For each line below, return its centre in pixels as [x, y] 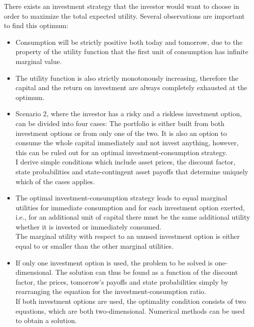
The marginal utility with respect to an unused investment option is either [127, 236]
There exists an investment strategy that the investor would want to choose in [122, 6]
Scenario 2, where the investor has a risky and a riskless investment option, [129, 114]
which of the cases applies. [55, 181]
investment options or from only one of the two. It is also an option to [121, 133]
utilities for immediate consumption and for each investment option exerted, [130, 207]
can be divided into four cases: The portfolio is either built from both [120, 123]
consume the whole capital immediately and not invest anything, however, [127, 143]
